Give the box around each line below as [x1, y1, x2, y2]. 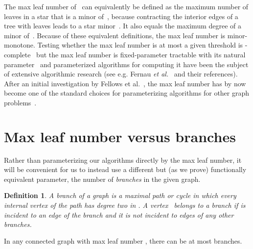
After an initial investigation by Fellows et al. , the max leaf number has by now [4, 78, 246, 88]
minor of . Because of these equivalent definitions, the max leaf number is [4, 30, 226, 40]
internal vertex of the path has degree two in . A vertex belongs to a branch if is [4, 200, 246, 210]
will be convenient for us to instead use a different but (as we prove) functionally [4, 164, 247, 174]
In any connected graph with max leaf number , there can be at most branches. [4, 235, 242, 246]
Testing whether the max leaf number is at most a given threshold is [37, 40, 243, 50]
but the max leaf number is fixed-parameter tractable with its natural [36, 49, 246, 59]
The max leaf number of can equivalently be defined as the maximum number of [4, 1, 249, 11]
